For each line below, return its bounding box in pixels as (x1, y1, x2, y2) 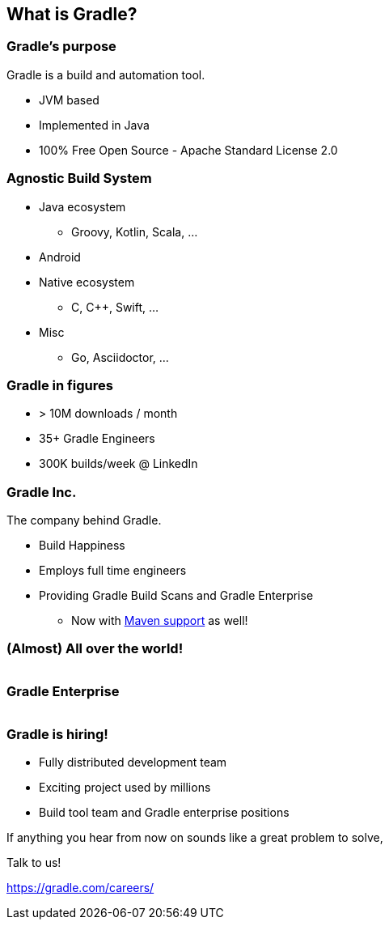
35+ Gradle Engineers (39, 431, 155, 446)
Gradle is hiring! (6, 725, 108, 742)
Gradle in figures (6, 376, 113, 393)
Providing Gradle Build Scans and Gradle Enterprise (39, 588, 314, 603)
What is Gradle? (6, 4, 137, 24)
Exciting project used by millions (39, 780, 211, 795)
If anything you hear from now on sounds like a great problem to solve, (6, 830, 383, 845)
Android (39, 249, 81, 264)
